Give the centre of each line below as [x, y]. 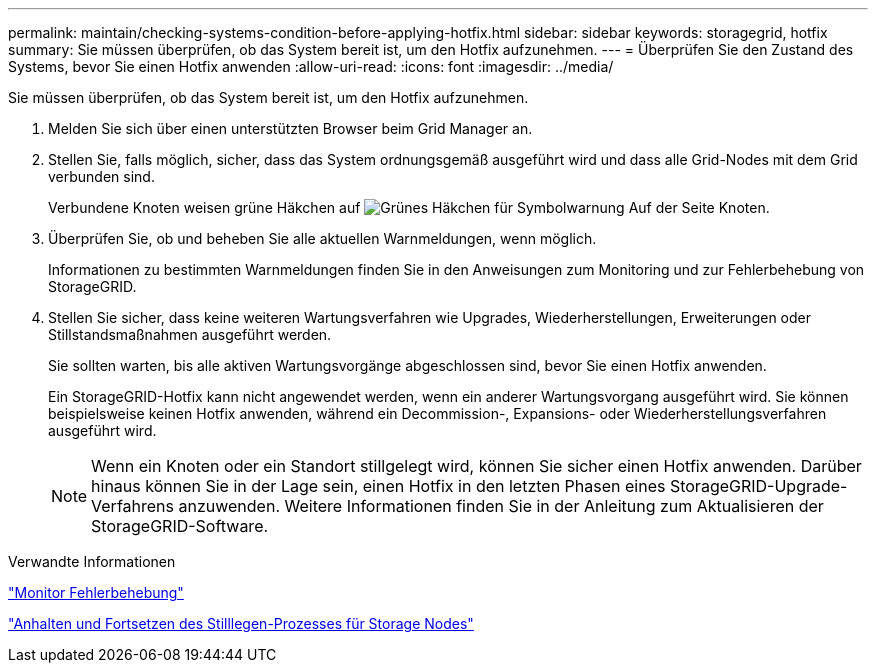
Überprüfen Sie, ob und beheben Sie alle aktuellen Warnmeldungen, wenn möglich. [322, 238]
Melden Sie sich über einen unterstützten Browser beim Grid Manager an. [290, 128]
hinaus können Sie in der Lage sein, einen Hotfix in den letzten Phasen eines [378, 486]
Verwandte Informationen [92, 561]
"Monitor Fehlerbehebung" [96, 592]
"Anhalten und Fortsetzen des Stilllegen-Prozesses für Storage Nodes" [241, 623]
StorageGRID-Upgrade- [758, 486]
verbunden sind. [101, 176]
